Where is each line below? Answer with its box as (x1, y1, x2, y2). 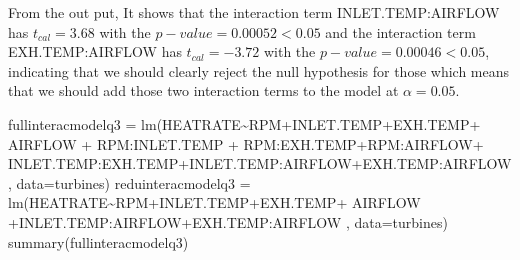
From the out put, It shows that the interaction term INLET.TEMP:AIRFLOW (8, 2, 500, 22)
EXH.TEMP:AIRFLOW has (8, 41, 182, 62)
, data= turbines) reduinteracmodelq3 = (8, 172, 251, 193)
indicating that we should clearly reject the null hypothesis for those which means (8, 60, 510, 81)
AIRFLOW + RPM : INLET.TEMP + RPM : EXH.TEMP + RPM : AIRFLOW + (8, 133, 484, 154)
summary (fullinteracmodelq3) (8, 231, 189, 252)
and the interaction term (325, 21, 476, 42)
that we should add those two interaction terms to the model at (8, 80, 399, 101)
